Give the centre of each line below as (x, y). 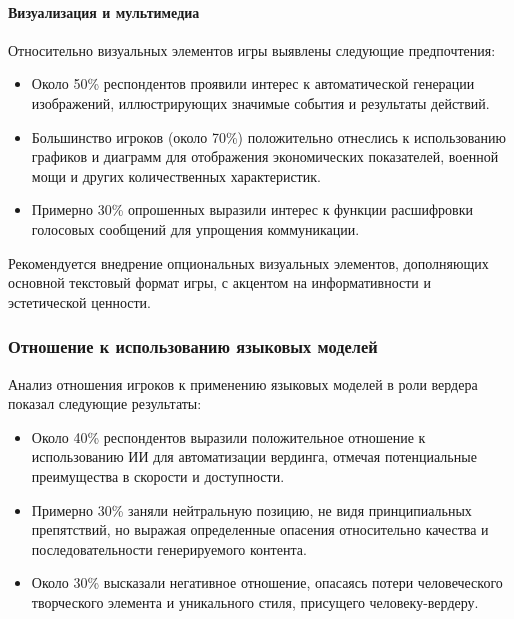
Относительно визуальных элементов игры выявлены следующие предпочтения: (252, 49)
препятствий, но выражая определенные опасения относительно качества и (260, 529)
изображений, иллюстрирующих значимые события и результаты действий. (260, 102)
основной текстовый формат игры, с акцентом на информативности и (220, 282)
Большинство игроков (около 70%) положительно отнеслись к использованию (268, 136)
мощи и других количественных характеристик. (176, 175)
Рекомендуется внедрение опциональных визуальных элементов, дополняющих (248, 262)
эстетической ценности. (79, 301)
